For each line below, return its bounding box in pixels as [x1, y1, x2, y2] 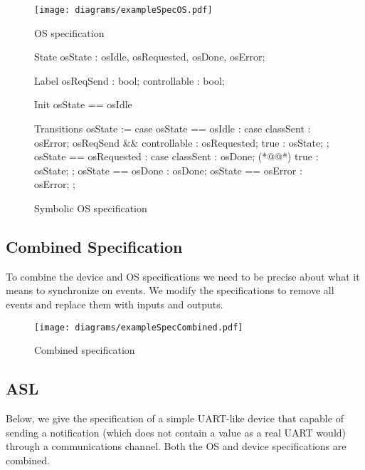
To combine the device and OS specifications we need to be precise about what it [6, 268, 360, 283]
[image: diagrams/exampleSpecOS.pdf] [34, 5, 213, 15]
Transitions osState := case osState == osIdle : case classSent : [34, 121, 311, 136]
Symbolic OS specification [34, 201, 147, 215]
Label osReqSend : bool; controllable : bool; [34, 73, 225, 88]
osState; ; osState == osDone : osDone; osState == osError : [34, 162, 302, 177]
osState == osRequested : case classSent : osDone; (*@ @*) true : [34, 149, 319, 164]
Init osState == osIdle [34, 97, 132, 112]
